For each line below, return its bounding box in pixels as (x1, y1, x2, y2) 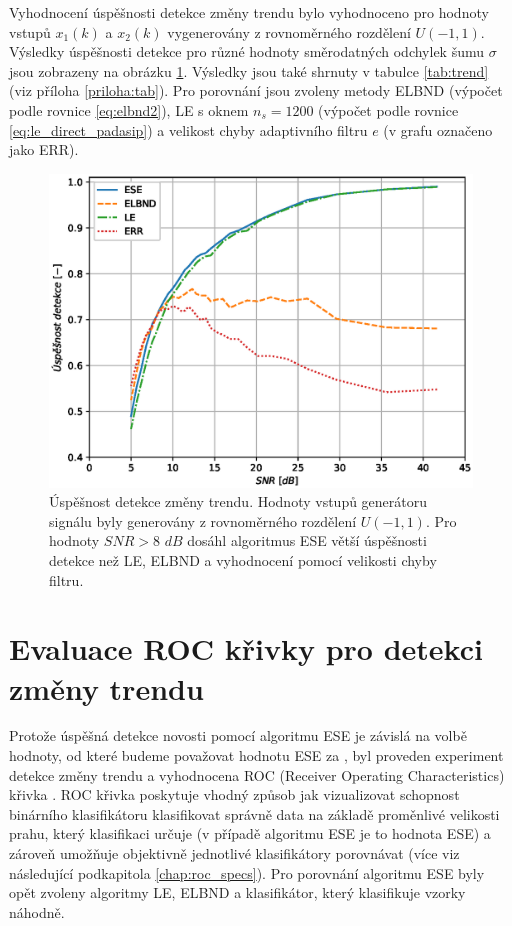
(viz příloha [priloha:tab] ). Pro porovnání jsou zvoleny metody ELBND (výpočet (9, 80, 503, 101)
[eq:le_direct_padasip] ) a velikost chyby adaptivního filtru (9, 119, 368, 140)
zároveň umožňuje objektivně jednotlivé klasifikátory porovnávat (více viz (9, 843, 460, 864)
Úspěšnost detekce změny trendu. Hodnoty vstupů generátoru (49, 491, 428, 512)
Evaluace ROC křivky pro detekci (9, 628, 483, 669)
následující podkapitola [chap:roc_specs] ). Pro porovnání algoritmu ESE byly (9, 862, 485, 883)
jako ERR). (9, 139, 79, 160)
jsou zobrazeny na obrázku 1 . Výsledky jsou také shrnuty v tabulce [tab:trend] (9, 60, 489, 81)
